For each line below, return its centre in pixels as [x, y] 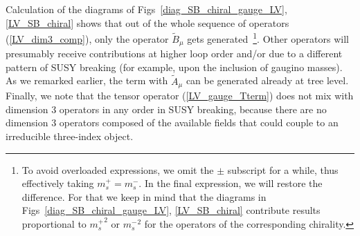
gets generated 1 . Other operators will [268, 38]
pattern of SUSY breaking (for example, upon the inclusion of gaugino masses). [174, 67]
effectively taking [58, 183]
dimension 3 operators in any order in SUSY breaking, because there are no [166, 109]
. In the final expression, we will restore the [231, 183]
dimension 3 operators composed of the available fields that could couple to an [172, 122]
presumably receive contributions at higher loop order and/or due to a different [174, 53]
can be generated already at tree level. [267, 80]
